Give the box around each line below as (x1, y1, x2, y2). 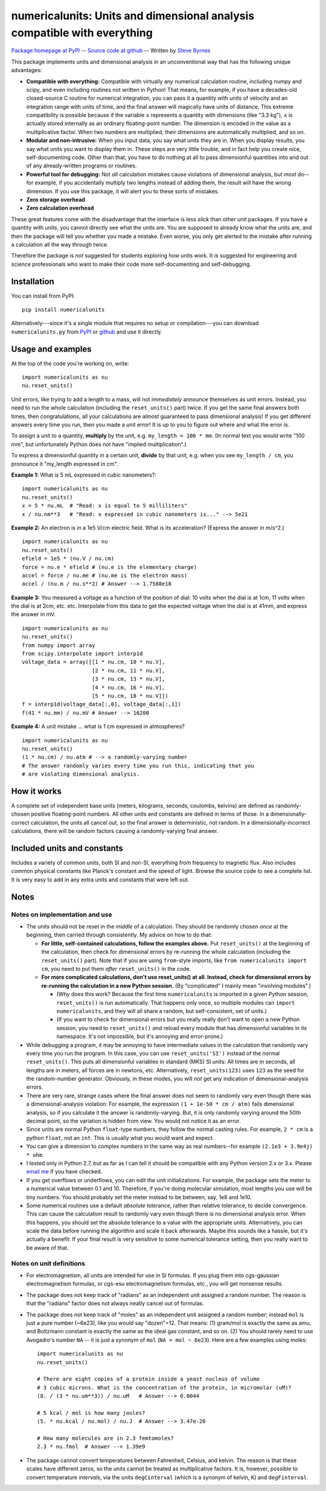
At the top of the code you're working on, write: (11, 359, 129, 367)
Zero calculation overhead (26, 204, 94, 211)
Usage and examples (11, 344, 92, 354)
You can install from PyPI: (11, 292, 75, 299)
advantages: (11, 66, 42, 74)
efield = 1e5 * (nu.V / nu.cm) (22, 555, 115, 562)
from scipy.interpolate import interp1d (22, 650, 143, 657)
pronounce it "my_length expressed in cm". (11, 460, 118, 468)
